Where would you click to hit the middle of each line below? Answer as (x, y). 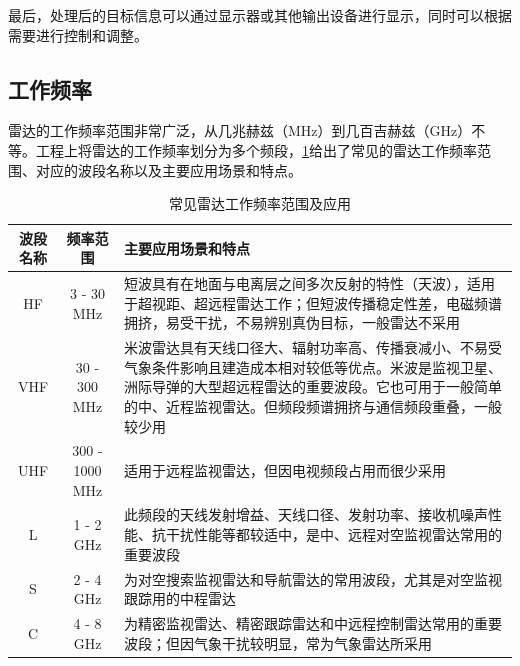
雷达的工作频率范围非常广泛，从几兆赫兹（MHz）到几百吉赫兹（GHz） (240, 130)
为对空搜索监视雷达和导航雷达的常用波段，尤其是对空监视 (312, 578)
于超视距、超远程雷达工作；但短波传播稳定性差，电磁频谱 (312, 302)
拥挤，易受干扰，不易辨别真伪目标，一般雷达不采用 (291, 322)
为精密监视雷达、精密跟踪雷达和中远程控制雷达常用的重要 (312, 622)
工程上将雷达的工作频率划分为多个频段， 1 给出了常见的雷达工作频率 (256, 149)
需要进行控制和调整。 (78, 34)
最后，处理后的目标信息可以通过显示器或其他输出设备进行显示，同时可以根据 (260, 15)
